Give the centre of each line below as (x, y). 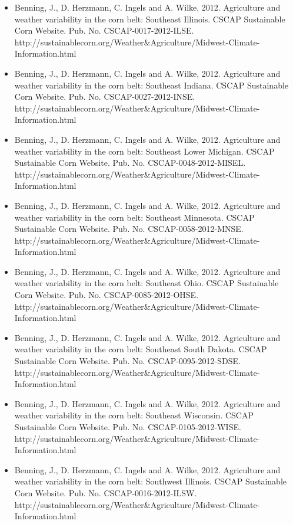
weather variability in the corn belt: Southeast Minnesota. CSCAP (134, 217)
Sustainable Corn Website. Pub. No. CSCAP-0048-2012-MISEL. (130, 163)
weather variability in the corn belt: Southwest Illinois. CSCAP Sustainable (150, 481)
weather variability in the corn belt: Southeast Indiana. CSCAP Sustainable (152, 85)
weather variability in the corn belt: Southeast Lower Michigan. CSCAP (144, 151)
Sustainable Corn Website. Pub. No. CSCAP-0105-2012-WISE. (128, 427)
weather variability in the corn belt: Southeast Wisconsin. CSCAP (134, 415)
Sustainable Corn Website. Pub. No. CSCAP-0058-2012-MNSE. (129, 229)
